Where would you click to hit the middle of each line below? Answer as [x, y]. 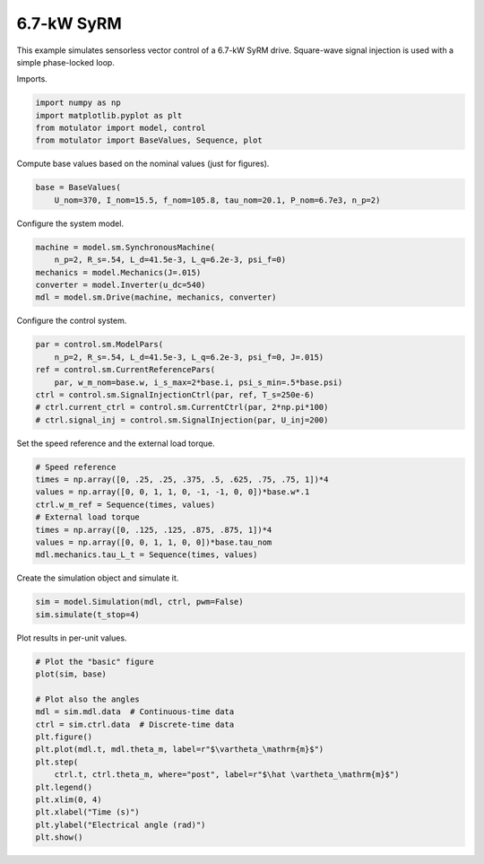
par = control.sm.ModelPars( [99, 345]
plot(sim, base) [71, 674]
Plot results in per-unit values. [72, 638]
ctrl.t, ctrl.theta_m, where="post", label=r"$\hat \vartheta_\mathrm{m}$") [227, 775]
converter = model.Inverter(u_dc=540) [121, 284]
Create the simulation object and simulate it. [98, 578]
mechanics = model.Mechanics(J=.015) [118, 272]
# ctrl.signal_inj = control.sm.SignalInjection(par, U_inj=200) [182, 420]
